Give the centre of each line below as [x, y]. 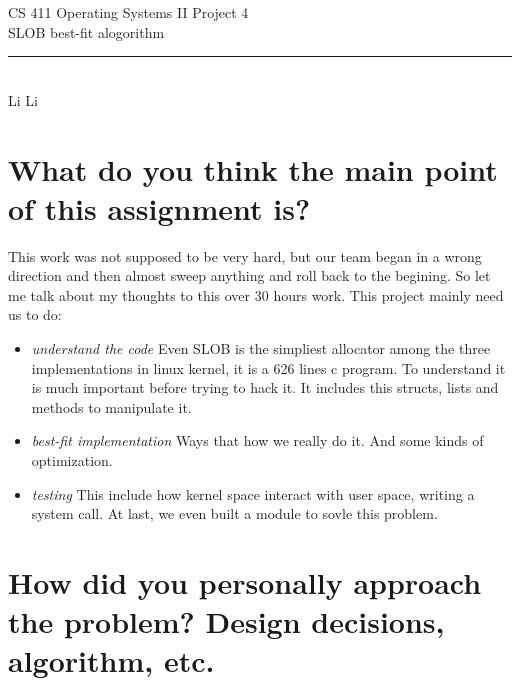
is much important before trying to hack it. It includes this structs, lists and [265, 387]
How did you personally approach [245, 582]
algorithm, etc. [111, 660]
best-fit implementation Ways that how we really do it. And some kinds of [257, 440]
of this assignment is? [159, 207]
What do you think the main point [253, 168]
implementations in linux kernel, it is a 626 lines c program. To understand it [268, 367]
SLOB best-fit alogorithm [86, 31]
